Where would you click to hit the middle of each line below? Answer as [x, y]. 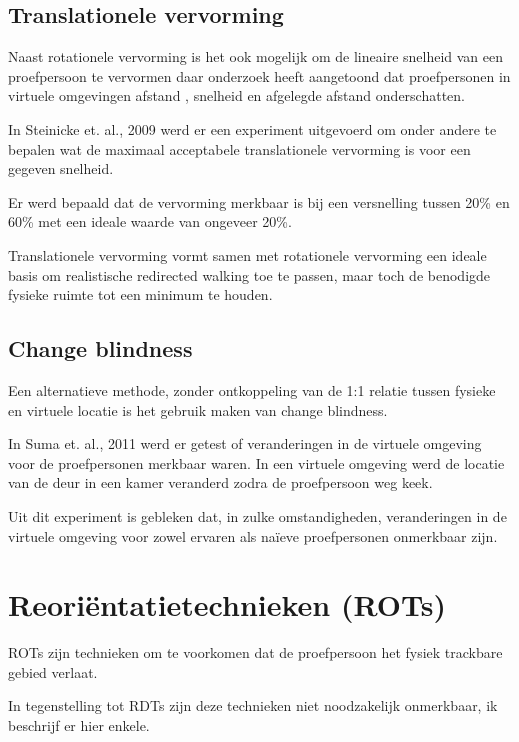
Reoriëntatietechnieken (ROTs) [227, 604]
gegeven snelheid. [61, 168]
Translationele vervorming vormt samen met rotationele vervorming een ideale [247, 254]
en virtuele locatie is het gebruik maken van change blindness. [198, 409]
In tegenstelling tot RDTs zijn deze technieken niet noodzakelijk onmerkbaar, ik [253, 705]
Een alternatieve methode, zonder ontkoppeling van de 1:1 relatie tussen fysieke [252, 389]
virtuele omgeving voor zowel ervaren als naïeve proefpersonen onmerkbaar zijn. [253, 535]
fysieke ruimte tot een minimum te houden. [140, 294]
